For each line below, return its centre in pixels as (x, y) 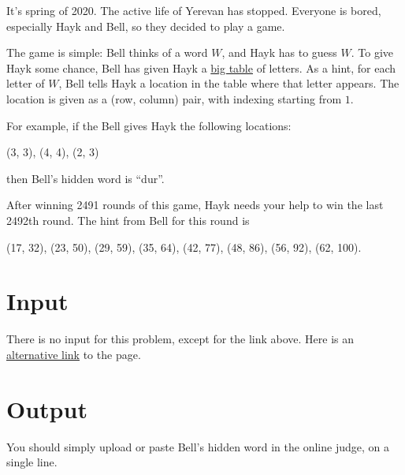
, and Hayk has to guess (279, 52)
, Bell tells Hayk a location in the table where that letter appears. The (229, 83)
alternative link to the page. (74, 354)
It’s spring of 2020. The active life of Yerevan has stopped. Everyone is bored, (194, 10)
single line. (32, 462)
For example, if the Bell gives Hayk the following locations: (149, 125)
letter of (26, 83)
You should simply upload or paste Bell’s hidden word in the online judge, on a (198, 446)
